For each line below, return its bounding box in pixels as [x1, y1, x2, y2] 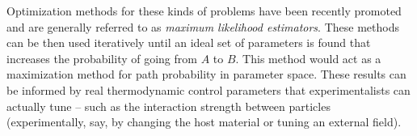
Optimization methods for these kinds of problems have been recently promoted [6, 2, 402, 19]
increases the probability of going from [6, 49, 197, 66]
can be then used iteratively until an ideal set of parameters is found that [6, 34, 371, 51]
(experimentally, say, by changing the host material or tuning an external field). [6, 113, 402, 130]
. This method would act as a [235, 49, 381, 66]
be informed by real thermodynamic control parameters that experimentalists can [6, 81, 411, 98]
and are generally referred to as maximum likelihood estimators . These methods [6, 18, 399, 35]
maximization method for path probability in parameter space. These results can [6, 66, 406, 83]
